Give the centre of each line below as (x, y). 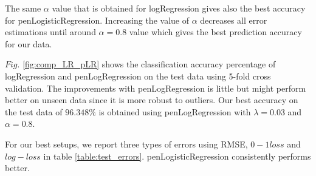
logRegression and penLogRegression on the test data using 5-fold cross (138, 76)
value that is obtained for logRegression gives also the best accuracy (179, 8)
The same (23, 8)
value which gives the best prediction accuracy (215, 32)
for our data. (29, 43)
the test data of (34, 111)
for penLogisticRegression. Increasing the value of (97, 20)
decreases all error (234, 20)
